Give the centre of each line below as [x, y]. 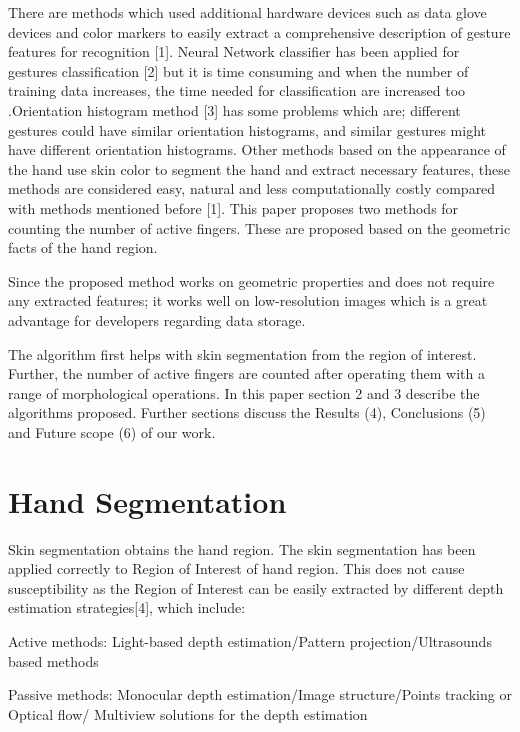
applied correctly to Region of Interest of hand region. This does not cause [236, 568]
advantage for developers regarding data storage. [157, 319]
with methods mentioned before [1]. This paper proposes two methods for [233, 207]
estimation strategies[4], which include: [127, 607]
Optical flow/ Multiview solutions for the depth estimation [188, 713]
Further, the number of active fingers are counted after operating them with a [246, 373]
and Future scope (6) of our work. [112, 431]
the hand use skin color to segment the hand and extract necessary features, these [259, 168]
